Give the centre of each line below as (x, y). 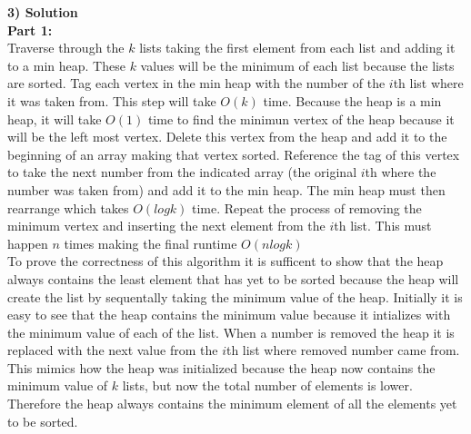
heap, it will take (55, 118)
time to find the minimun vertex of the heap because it (301, 118)
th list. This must (383, 226)
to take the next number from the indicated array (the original (182, 172)
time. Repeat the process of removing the (307, 207)
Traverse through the (66, 48)
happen (28, 243)
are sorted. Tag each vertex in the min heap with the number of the (196, 83)
